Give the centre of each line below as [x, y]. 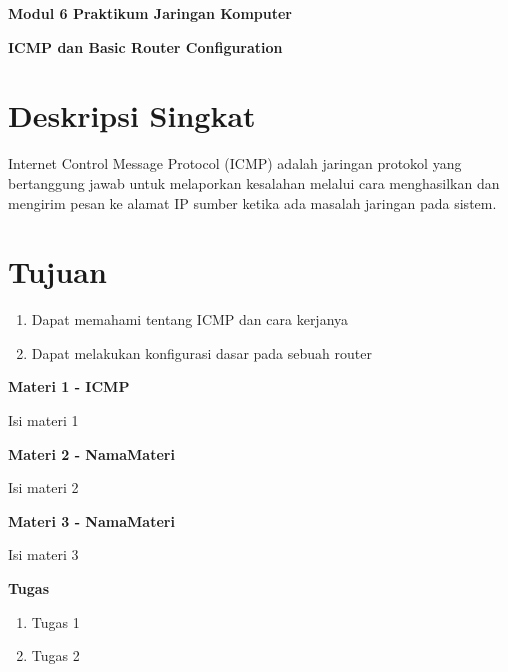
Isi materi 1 [43, 420]
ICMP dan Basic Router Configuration [145, 46]
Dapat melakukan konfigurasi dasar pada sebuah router [201, 352]
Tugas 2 [55, 655]
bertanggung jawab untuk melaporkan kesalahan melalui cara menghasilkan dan [254, 182]
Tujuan [57, 271]
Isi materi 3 [43, 554]
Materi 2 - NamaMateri [91, 453]
